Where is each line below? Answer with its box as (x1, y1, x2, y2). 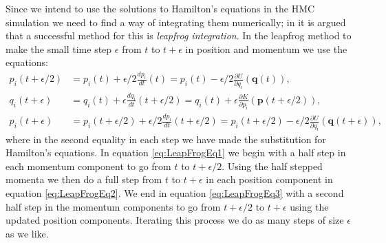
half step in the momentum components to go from (6, 199, 221, 213)
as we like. (6, 226, 49, 240)
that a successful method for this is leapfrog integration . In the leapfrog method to (6, 28, 352, 43)
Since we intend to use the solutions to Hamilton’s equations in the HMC (6, 1, 315, 15)
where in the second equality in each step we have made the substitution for (6, 131, 326, 146)
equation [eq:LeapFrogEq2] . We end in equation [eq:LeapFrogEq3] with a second (6, 186, 344, 200)
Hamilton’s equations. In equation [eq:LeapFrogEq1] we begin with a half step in (6, 145, 346, 160)
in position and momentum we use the (185, 41, 347, 56)
